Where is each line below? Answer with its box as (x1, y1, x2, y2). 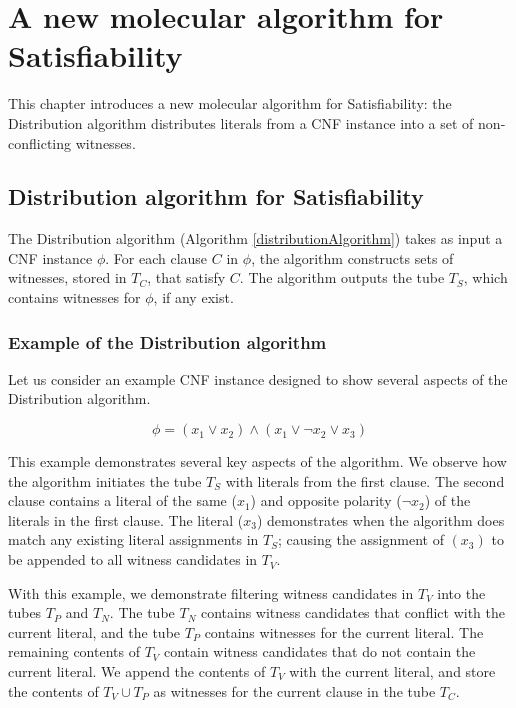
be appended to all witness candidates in (8, 549, 258, 570)
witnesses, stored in (8, 267, 127, 288)
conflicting (8, 132, 72, 153)
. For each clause (105, 247, 208, 268)
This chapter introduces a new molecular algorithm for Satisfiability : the (8, 93, 452, 114)
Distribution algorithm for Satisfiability (8, 181, 424, 212)
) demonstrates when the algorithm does (256, 509, 505, 530)
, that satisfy (147, 267, 226, 288)
